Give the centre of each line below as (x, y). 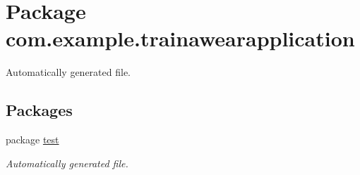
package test (32, 140)
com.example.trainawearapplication (180, 38)
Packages (39, 110)
